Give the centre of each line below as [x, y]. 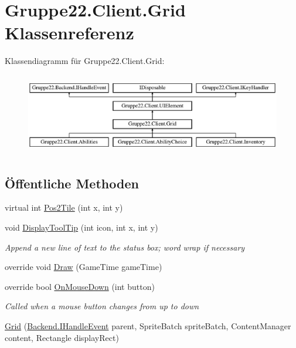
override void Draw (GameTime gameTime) [84, 267]
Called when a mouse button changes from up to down [102, 306]
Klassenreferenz [69, 33]
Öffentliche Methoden [72, 183]
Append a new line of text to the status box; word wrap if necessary [125, 247]
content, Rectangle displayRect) [62, 337]
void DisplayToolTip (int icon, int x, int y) [81, 227]
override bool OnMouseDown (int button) [80, 286]
